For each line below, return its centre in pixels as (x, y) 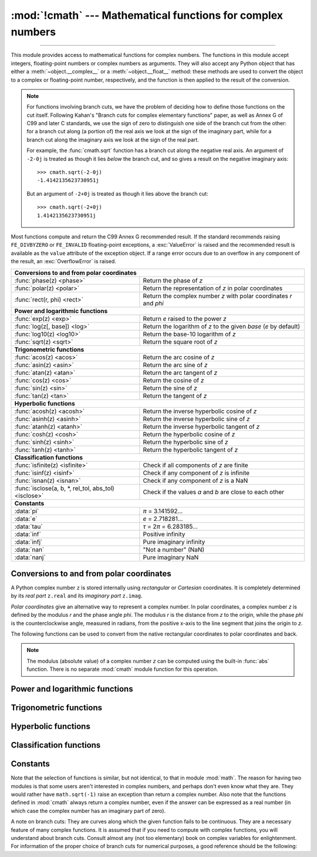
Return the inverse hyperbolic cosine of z (200, 411)
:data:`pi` (27, 511)
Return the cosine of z (173, 380)
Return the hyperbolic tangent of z (190, 449)
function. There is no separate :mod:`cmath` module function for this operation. (122, 669)
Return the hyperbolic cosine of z (189, 434)
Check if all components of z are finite (196, 465)
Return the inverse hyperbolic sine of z (196, 419)
